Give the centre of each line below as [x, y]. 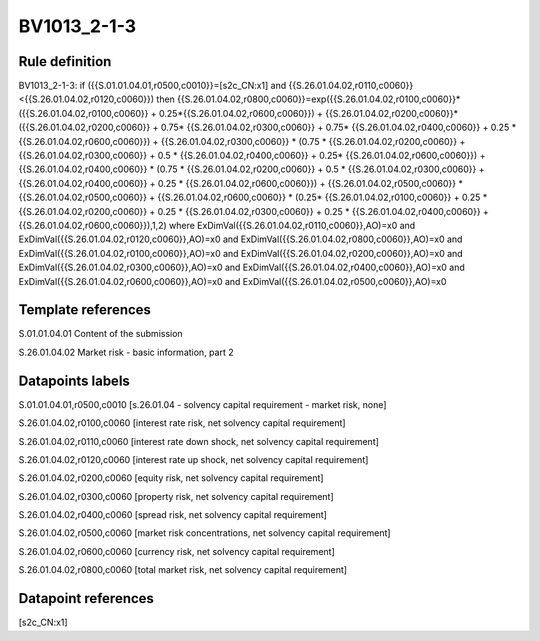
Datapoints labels [74, 380]
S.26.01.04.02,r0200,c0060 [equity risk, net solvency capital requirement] [171, 478]
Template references [85, 310]
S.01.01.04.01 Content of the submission [101, 334]
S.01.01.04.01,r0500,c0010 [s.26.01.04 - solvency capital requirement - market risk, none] [202, 404]
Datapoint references [86, 598]
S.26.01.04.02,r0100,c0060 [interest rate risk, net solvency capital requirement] [182, 423]
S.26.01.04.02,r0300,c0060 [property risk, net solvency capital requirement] [176, 496]
